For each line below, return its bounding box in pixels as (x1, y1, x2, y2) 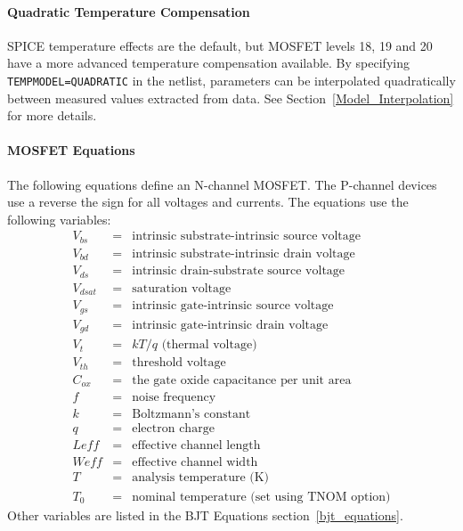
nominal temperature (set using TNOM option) (132, 490, 391, 503)
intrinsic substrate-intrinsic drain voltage (132, 247, 355, 260)
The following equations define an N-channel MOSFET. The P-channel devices (7, 175, 437, 193)
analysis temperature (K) (132, 471, 270, 485)
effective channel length (132, 439, 261, 453)
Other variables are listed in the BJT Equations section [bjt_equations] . (7, 505, 403, 524)
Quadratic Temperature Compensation (7, 2, 250, 20)
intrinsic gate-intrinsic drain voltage (132, 318, 329, 331)
